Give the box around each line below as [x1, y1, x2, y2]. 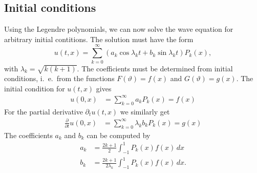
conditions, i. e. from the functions [4, 73, 115, 84]
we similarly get [120, 106, 170, 117]
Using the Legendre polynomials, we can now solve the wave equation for [4, 24, 233, 34]
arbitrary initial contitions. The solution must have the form [4, 33, 194, 44]
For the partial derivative [4, 106, 83, 117]
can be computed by [87, 129, 151, 140]
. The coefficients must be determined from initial [77, 63, 233, 73]
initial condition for [4, 83, 65, 93]
